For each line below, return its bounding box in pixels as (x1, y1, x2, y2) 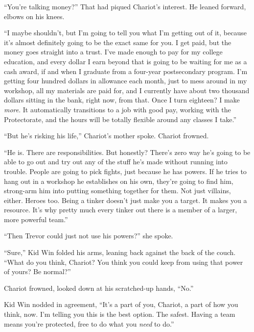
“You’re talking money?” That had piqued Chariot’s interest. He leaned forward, (4, 1, 246, 11)
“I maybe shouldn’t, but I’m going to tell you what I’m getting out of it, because (4, 27, 247, 38)
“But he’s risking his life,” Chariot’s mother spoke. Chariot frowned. (4, 130, 209, 141)
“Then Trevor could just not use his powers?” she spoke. (4, 230, 173, 241)
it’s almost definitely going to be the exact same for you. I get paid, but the (4, 37, 231, 47)
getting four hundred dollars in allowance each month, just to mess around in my (4, 76, 247, 86)
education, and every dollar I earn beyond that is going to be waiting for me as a (4, 56, 247, 66)
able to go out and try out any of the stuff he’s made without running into (4, 156, 228, 167)
